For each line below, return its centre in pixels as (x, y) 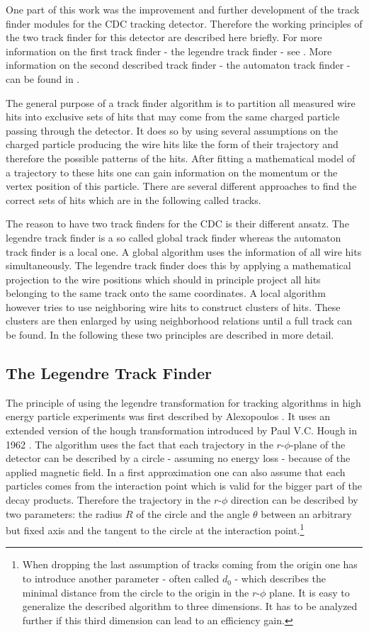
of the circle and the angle (193, 513)
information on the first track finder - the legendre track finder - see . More (169, 51)
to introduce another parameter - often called (121, 579)
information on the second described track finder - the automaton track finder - (178, 65)
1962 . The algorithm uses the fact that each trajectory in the (140, 444)
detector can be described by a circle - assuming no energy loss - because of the (178, 458)
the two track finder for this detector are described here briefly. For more (164, 37)
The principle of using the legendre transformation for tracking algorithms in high (183, 402)
